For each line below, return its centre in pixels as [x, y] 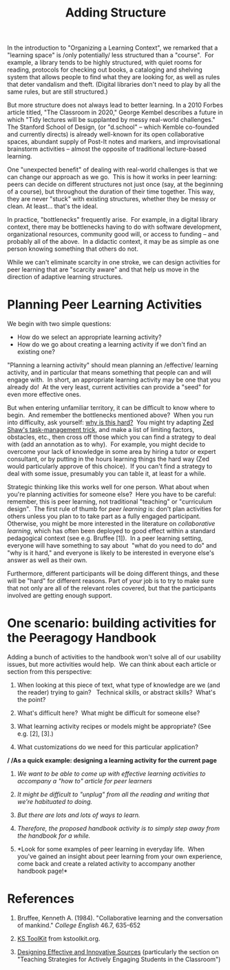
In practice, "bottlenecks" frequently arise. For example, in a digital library [113, 220]
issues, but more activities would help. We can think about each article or [112, 664]
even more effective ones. [44, 395]
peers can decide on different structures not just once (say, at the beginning [115, 185]
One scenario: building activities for [112, 623]
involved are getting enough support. [60, 596]
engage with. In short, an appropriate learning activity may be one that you [114, 380]
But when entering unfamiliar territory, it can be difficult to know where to [111, 408]
